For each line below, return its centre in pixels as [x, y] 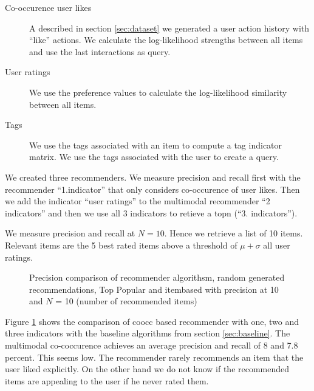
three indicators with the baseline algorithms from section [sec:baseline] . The [148, 333]
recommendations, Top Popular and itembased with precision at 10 [154, 289]
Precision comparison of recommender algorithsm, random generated [157, 277]
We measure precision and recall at [70, 233]
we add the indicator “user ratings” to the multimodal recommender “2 [138, 201]
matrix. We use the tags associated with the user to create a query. [154, 157]
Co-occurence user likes [48, 7]
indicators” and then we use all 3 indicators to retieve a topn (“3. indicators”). [151, 212]
